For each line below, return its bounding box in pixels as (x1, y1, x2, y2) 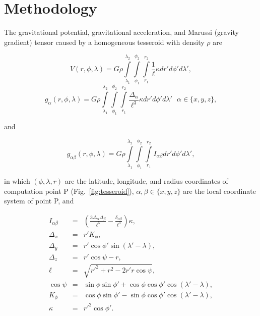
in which (4, 176, 30, 186)
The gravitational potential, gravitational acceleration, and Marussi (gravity (4, 27, 239, 37)
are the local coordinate (183, 185, 256, 196)
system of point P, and (4, 195, 74, 206)
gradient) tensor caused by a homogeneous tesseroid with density (4, 36, 205, 47)
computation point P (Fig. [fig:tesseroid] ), (4, 185, 134, 196)
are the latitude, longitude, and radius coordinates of (64, 176, 228, 186)
